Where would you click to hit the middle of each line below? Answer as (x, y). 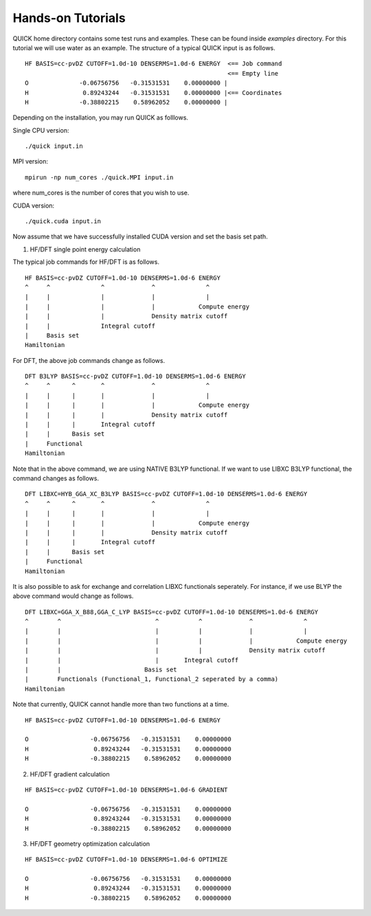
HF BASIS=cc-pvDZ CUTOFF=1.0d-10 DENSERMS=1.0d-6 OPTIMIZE (126, 860)
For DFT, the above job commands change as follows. (89, 360)
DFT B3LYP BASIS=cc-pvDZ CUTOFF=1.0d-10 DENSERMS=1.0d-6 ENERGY (136, 377)
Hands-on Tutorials (69, 18)
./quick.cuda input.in (63, 221)
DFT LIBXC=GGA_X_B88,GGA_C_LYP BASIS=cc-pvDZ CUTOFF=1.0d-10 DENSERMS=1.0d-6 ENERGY (172, 612)
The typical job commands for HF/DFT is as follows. (86, 262)
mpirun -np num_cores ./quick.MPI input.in (99, 177)
